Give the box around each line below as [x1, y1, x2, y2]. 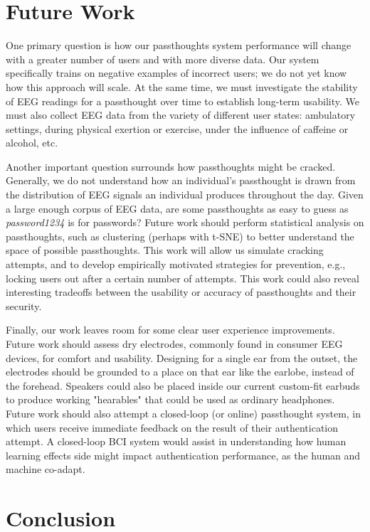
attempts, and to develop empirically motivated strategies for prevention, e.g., [6, 257, 346, 272]
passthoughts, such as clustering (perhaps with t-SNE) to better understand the [6, 228, 354, 243]
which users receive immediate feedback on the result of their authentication [6, 420, 339, 435]
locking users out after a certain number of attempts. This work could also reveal [6, 270, 359, 285]
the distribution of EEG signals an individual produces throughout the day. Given [6, 187, 364, 202]
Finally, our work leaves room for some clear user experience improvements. [6, 322, 335, 337]
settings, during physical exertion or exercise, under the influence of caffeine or [6, 121, 349, 136]
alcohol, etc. [6, 135, 58, 150]
